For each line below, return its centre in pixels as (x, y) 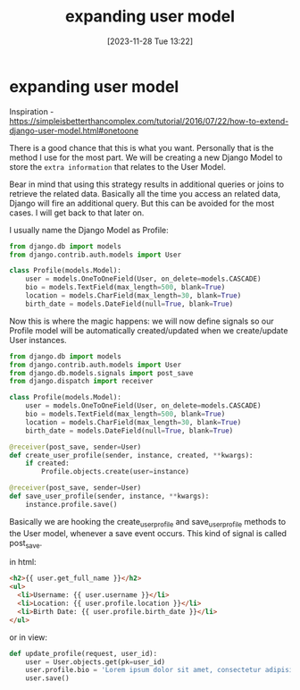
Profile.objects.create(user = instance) (116, 472)
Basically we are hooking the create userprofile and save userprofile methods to (148, 522)
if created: (47, 463)
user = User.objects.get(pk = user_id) (96, 662)
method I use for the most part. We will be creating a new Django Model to (146, 157)
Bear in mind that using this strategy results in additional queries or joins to (146, 184)
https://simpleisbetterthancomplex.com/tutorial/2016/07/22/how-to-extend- (149, 121)
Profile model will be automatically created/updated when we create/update (149, 330)
